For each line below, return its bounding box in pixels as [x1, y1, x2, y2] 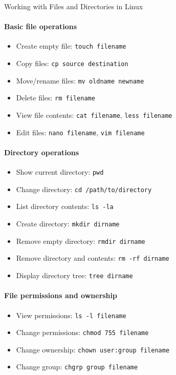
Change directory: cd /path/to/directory [16, 183, 152, 194]
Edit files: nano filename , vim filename [16, 127, 145, 137]
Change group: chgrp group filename [16, 361, 138, 372]
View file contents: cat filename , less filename [16, 110, 172, 120]
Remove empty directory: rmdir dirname [16, 235, 145, 246]
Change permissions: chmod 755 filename [16, 327, 149, 338]
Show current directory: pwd [16, 166, 104, 177]
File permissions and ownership [4, 290, 117, 301]
